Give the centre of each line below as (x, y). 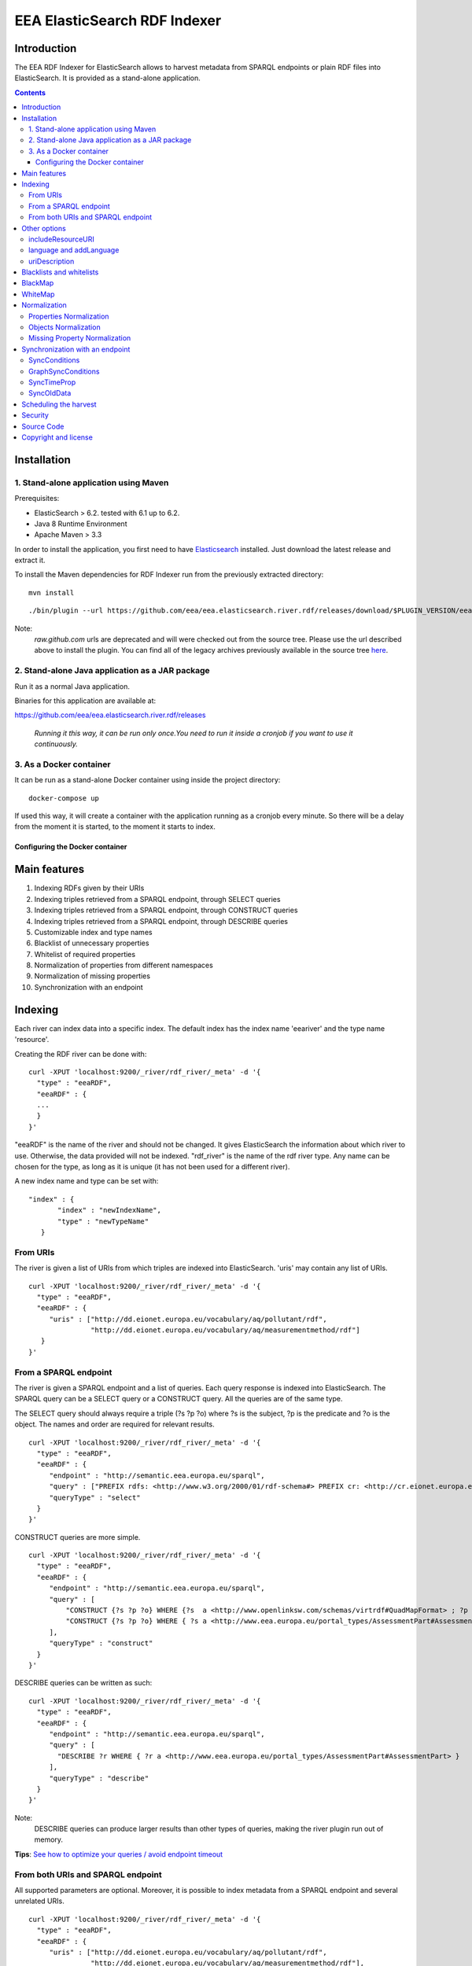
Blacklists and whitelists (60, 272)
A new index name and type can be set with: (87, 1181)
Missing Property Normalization (80, 338)
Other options (44, 228)
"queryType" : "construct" (101, 1643)
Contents (30, 92)
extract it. (30, 560)
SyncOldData (50, 393)
